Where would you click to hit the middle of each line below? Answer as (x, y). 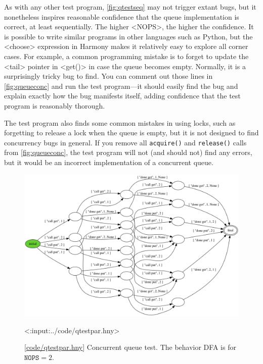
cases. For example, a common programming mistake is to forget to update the (126, 56)
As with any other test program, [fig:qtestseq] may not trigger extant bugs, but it (130, 7)
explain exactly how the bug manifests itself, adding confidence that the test (122, 96)
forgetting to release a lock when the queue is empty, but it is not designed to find (131, 133)
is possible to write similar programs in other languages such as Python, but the (128, 36)
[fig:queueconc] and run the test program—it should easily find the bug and (121, 86)
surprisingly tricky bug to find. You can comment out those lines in (108, 76)
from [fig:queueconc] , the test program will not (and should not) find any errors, (128, 152)
